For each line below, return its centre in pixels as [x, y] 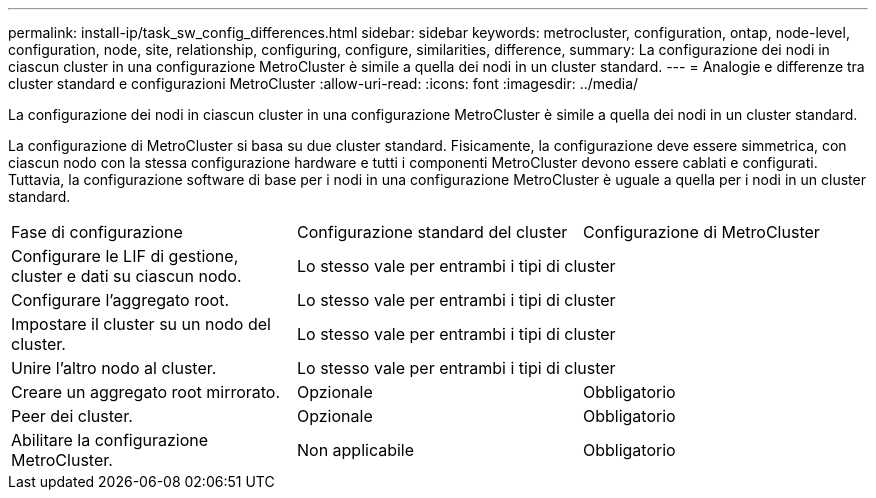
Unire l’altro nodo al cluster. [114, 368]
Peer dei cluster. [72, 416]
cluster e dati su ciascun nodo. [126, 276]
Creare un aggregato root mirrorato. [146, 392]
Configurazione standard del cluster [432, 232]
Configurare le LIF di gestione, [125, 256]
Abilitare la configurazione [110, 440]
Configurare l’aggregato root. [120, 300]
